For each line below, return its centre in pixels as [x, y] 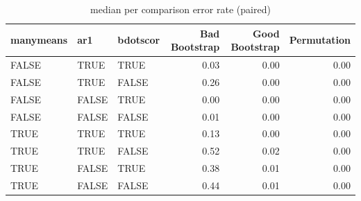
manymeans [39, 40]
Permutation [320, 40]
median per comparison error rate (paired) [180, 9]
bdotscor [139, 40]
